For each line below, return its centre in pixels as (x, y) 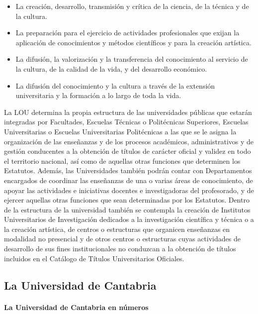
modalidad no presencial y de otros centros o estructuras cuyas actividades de (122, 239)
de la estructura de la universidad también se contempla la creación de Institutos (127, 209)
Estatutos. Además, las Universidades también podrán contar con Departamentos (128, 170)
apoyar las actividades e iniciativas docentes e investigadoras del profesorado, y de (129, 190)
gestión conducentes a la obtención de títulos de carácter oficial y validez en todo (128, 151)
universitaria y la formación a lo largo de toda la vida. (98, 95)
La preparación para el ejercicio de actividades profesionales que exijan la (128, 33)
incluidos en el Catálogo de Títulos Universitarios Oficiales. (94, 258)
